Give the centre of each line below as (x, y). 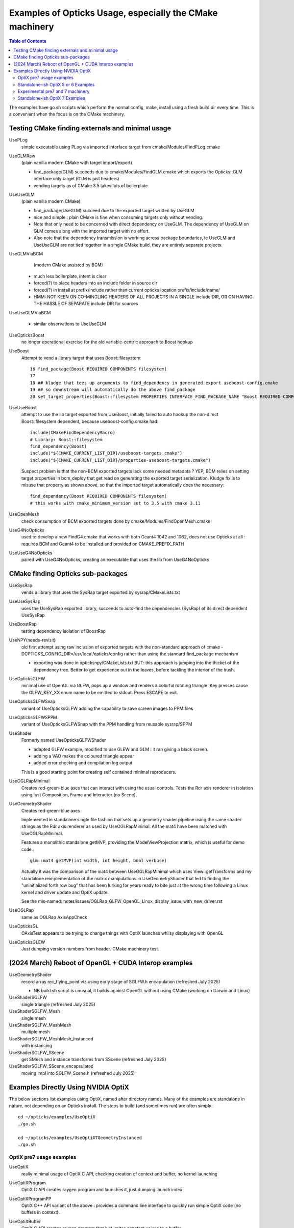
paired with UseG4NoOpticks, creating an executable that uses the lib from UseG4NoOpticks (115, 559)
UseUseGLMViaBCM (30, 312)
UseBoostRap (23, 624)
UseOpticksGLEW (27, 942)
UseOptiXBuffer (25, 1221)
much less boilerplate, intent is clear (70, 276)
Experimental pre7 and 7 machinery (54, 91)
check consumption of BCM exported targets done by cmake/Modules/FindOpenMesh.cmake (116, 521)
